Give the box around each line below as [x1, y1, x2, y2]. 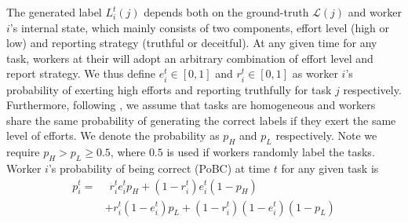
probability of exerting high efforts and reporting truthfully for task [6, 81, 332, 97]
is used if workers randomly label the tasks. [166, 144, 375, 160]
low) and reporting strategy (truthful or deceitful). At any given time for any [6, 35, 377, 51]
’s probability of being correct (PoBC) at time [48, 159, 271, 176]
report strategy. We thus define [6, 65, 156, 82]
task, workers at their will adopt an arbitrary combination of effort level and [6, 49, 373, 66]
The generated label [6, 4, 102, 20]
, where [110, 144, 146, 160]
